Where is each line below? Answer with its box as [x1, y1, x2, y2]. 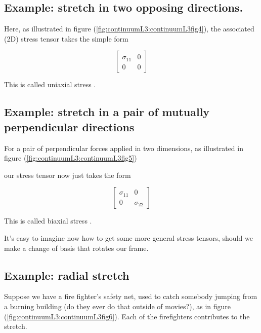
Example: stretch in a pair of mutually [4, 104, 210, 120]
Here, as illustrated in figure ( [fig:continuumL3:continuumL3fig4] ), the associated [4, 23, 254, 34]
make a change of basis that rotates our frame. [4, 242, 149, 253]
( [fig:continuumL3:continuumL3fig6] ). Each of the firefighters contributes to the [4, 311, 250, 321]
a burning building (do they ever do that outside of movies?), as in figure [4, 301, 231, 311]
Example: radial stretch [4, 267, 129, 283]
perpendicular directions [4, 119, 135, 134]
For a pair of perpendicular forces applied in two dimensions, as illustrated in [4, 142, 243, 153]
